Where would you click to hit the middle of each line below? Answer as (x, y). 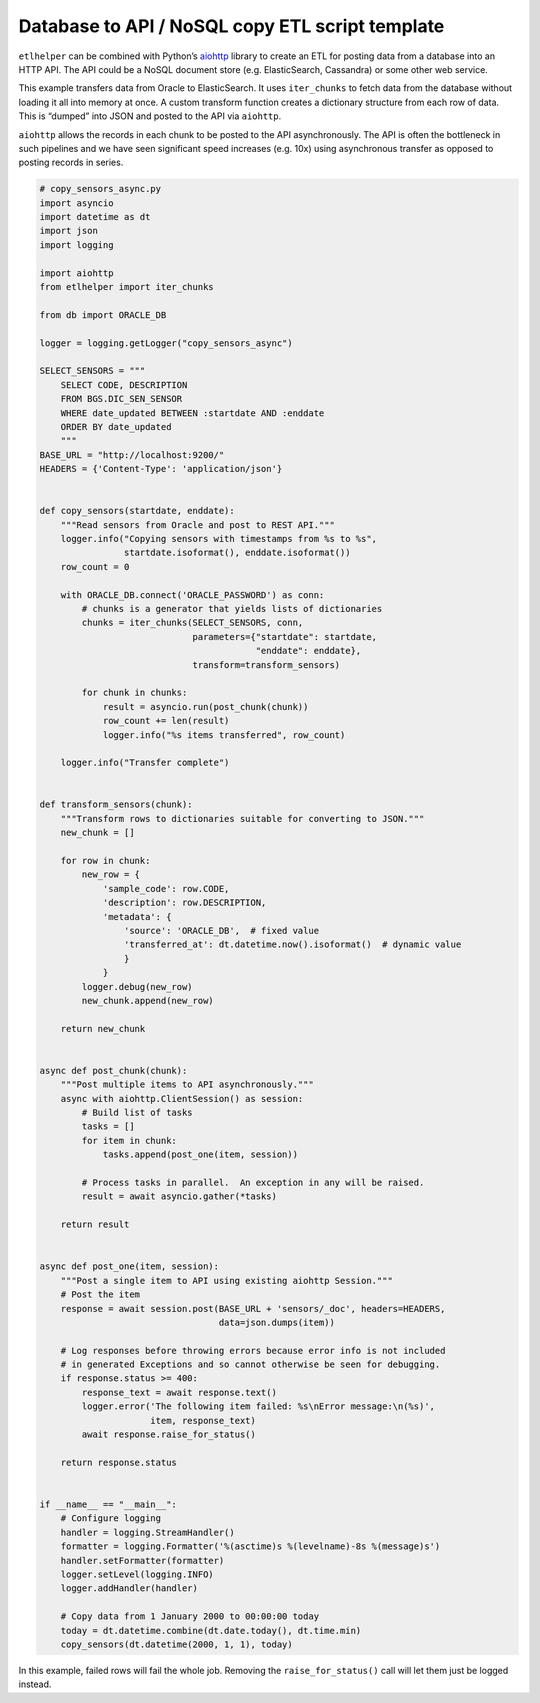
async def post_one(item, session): (129, 1266)
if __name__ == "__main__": (108, 1504)
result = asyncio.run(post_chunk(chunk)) (205, 706)
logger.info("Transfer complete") (145, 763)
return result (95, 1224)
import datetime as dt (95, 217)
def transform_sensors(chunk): (116, 804)
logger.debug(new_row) (137, 986)
